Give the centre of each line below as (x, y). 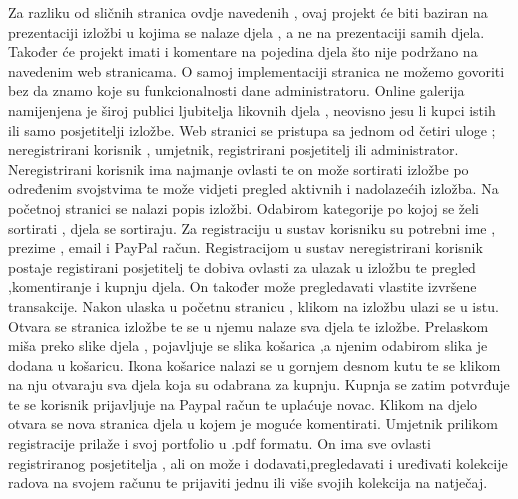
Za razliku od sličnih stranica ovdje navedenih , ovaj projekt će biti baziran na (248, 12)
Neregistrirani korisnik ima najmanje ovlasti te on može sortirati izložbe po (238, 168)
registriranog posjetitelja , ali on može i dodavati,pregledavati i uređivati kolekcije (258, 462)
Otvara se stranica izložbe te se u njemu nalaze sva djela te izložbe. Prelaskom (248, 325)
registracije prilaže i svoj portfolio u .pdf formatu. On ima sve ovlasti (219, 443)
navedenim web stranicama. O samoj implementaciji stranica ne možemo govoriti (256, 70)
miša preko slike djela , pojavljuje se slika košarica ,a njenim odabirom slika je (248, 345)
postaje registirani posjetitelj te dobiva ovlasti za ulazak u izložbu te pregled (242, 266)
